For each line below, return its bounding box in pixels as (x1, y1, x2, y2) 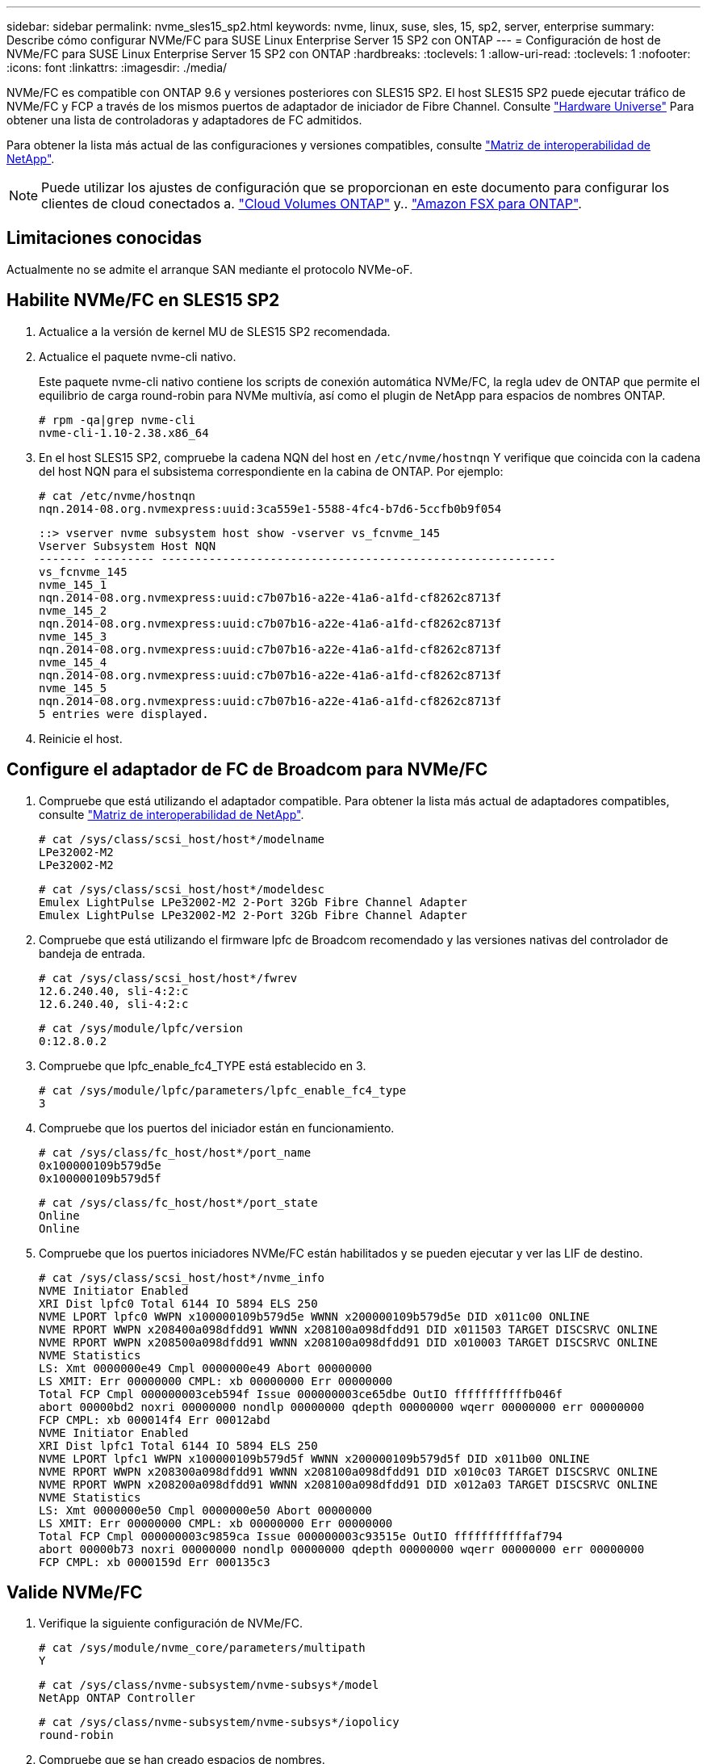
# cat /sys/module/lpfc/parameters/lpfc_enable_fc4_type (39, 1083, 407, 1097)
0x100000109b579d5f (39, 1171, 161, 1185)
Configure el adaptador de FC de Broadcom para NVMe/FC (6, 759, 488, 780)
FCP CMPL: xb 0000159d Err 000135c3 (39, 1555, 270, 1569)
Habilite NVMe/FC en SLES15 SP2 (6, 290, 280, 311)
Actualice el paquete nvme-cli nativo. (39, 349, 236, 363)
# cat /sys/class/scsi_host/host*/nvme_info (39, 1270, 325, 1284)
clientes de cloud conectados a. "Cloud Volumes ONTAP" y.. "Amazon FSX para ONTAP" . (41, 195, 582, 212)
